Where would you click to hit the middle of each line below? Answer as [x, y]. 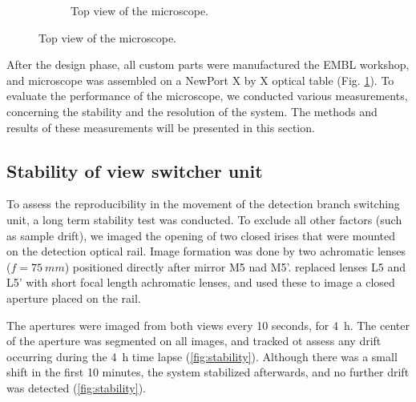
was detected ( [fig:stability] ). [76, 387]
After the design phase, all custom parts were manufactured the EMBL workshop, [208, 64]
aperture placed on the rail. [74, 297]
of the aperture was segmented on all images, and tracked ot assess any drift [194, 341]
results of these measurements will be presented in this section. [161, 127]
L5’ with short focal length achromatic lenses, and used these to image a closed [201, 282]
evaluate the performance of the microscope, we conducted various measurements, [207, 96]
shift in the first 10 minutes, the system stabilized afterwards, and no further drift [208, 372]
